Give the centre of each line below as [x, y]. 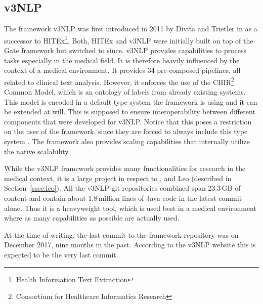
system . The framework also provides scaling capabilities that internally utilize [127, 141]
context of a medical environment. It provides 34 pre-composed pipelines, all [122, 70]
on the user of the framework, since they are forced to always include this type [126, 131]
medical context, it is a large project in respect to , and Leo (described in [118, 178]
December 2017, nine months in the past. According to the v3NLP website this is [130, 245]
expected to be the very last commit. [61, 254]
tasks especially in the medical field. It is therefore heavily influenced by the [122, 60]
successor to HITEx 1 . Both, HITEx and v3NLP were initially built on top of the [129, 39]
